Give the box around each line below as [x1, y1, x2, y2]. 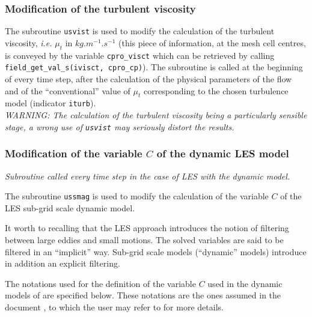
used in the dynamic [207, 277, 283, 289]
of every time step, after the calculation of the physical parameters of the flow [5, 72, 292, 85]
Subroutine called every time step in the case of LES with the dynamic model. [5, 169, 290, 182]
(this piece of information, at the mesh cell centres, [118, 36, 306, 49]
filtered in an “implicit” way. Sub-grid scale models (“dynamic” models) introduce [5, 245, 307, 258]
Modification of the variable [5, 146, 142, 161]
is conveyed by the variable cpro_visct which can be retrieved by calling [5, 49, 275, 61]
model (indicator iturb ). [5, 97, 96, 109]
